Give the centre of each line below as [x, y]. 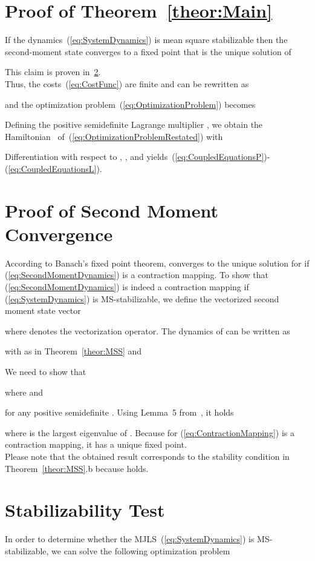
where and [24, 392]
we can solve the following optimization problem [141, 550]
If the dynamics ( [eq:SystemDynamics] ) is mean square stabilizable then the [146, 40]
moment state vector [43, 310]
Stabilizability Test [85, 510]
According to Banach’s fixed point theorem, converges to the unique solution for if [157, 263]
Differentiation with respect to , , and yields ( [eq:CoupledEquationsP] [135, 157]
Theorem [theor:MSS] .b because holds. [77, 468]
